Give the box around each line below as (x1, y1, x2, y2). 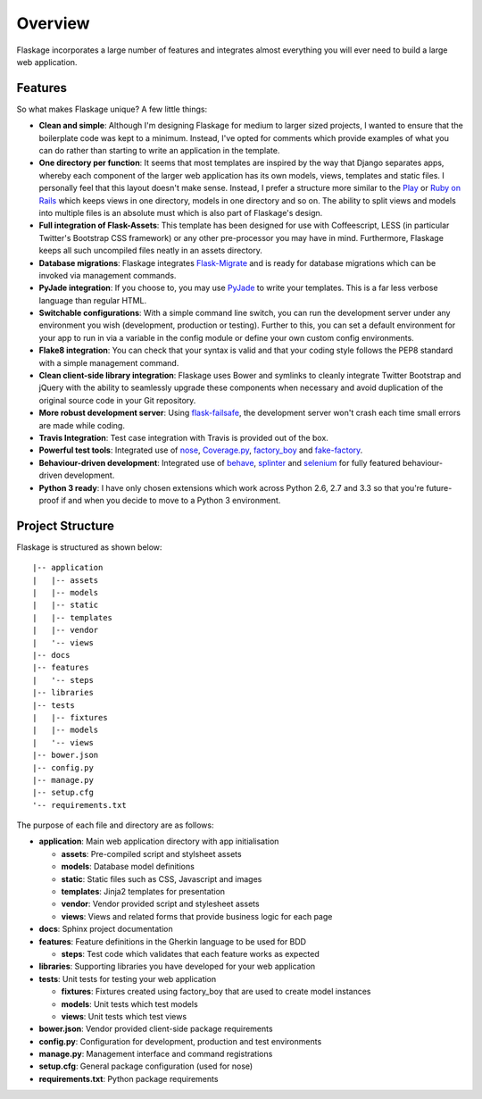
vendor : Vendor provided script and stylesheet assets (61, 898, 260, 910)
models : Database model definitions (61, 862, 195, 872)
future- (425, 482, 453, 493)
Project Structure (16, 518, 115, 533)
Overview (16, 13, 90, 33)
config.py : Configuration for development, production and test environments (38, 1036, 322, 1046)
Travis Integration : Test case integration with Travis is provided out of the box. (38, 433, 329, 443)
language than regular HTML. (38, 295, 147, 305)
